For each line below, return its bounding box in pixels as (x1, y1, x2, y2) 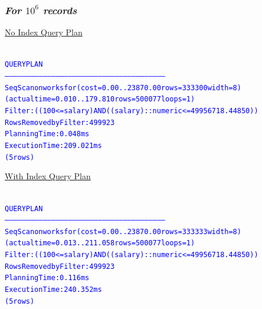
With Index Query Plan (5, 170, 91, 182)
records (42, 2, 77, 17)
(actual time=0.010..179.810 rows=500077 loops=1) (5, 95, 195, 104)
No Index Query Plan (5, 26, 83, 38)
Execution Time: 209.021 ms (5, 142, 102, 150)
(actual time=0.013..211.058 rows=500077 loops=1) (5, 239, 195, 248)
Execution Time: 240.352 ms (5, 285, 102, 294)
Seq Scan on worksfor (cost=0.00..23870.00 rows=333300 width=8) (5, 83, 241, 92)
